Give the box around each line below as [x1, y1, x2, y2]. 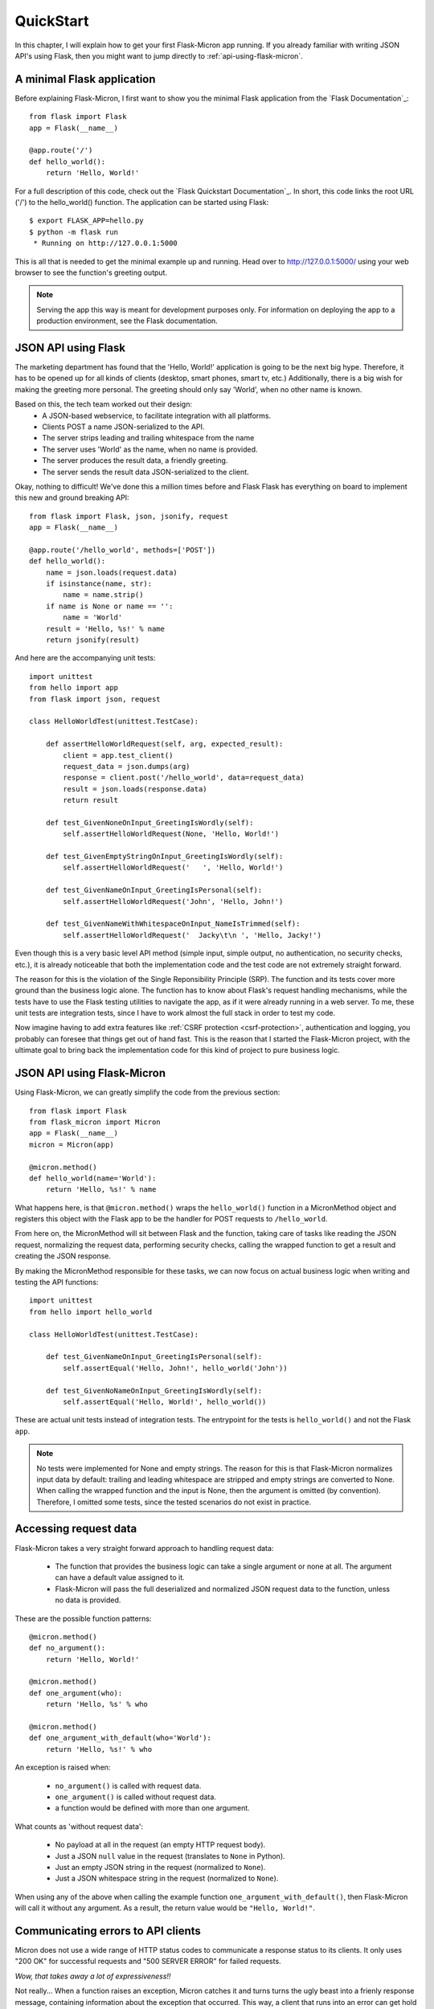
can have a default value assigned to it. [55, 1573, 185, 1582]
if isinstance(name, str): [45, 579, 153, 588]
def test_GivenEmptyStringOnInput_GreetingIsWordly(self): [45, 852, 284, 861]
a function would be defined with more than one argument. [55, 1803, 251, 1813]
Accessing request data [14, 1522, 137, 1536]
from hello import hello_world [29, 1307, 153, 1316]
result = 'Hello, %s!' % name [45, 624, 165, 633]
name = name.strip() [63, 591, 144, 599]
